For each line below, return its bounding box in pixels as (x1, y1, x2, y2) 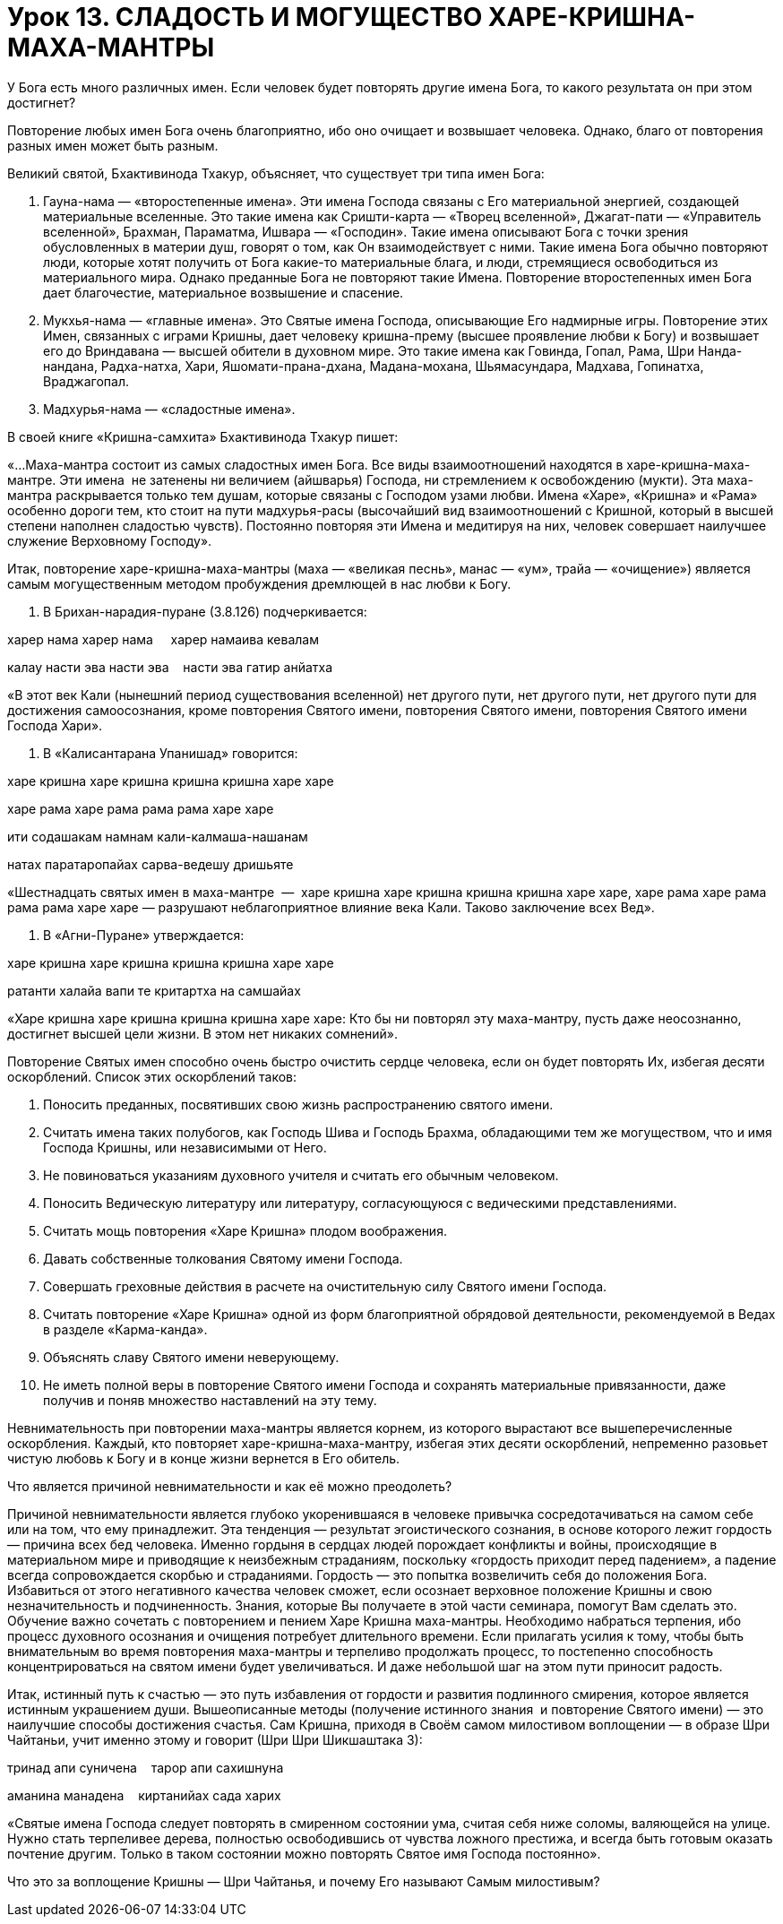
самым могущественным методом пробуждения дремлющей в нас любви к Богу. (7, 575, 512, 591)
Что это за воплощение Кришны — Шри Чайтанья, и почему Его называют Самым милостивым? (7, 1873, 600, 1889)
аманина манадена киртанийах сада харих (7, 1787, 281, 1803)
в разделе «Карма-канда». (43, 1321, 208, 1337)
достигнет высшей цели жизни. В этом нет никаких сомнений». (7, 1025, 399, 1041)
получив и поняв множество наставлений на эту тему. (43, 1392, 377, 1408)
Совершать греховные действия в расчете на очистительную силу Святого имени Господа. (43, 1278, 607, 1294)
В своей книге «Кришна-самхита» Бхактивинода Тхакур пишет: (7, 428, 399, 444)
